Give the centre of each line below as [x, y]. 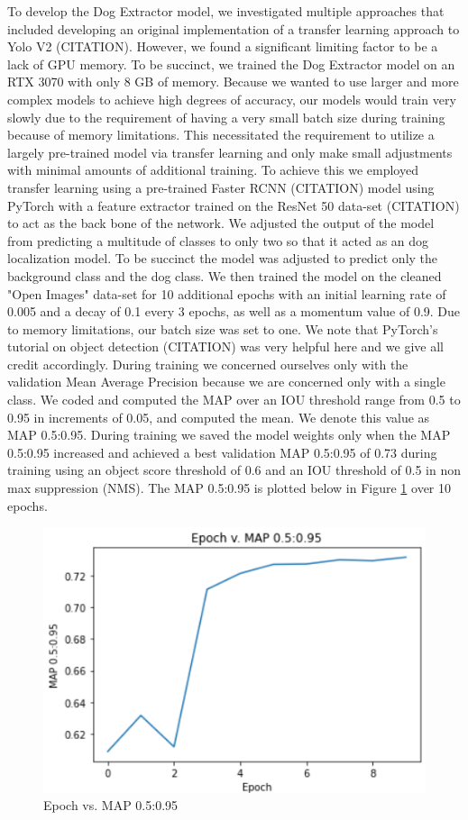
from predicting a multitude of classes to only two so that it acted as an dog [218, 240]
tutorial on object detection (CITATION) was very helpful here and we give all [225, 346]
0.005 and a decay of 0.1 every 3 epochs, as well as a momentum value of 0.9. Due [234, 311]
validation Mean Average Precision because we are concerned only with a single [226, 382]
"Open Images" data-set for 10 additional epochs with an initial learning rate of [227, 293]
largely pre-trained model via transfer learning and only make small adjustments [230, 152]
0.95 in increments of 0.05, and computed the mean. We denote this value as [219, 417]
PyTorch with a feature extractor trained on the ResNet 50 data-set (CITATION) [234, 205]
